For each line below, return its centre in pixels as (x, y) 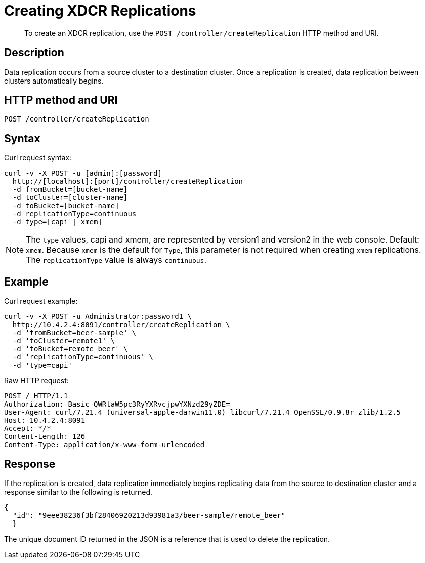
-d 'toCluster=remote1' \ (64, 341)
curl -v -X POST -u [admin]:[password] (83, 173)
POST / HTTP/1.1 (36, 396)
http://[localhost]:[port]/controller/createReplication (128, 182)
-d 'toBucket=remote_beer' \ (70, 349)
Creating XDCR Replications (100, 11)
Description (34, 53)
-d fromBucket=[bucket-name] (70, 190)
